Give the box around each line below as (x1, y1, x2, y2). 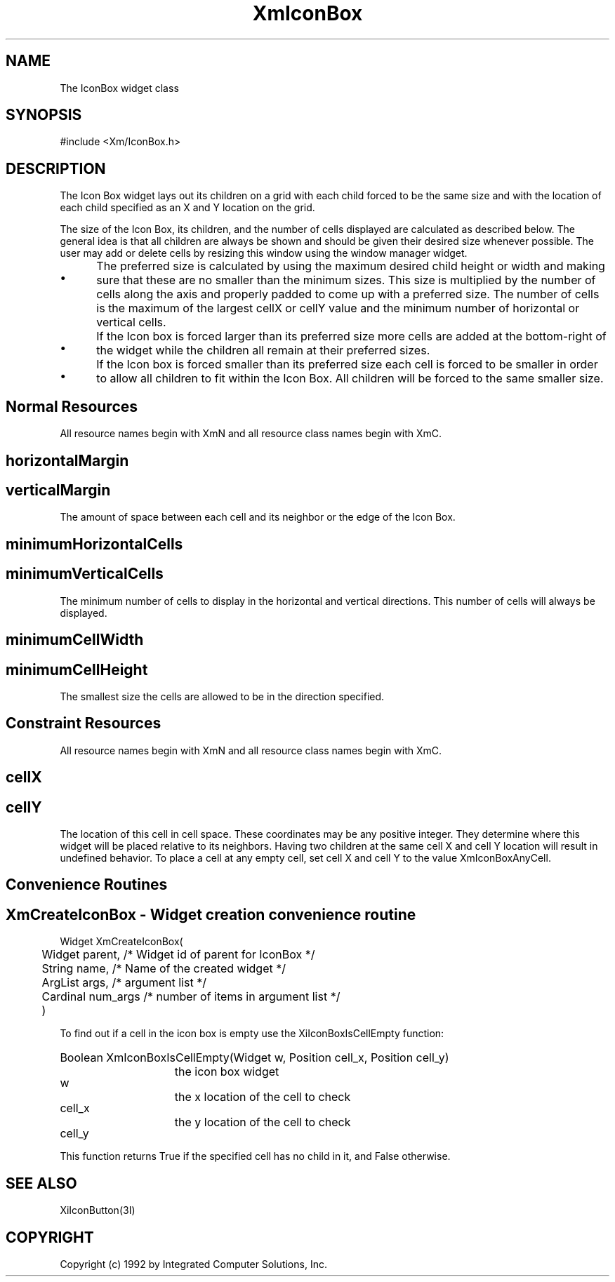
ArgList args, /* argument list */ (41, 975, 206, 990)
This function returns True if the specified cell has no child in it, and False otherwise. (60, 1150, 451, 1163)
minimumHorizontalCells (6, 535, 183, 553)
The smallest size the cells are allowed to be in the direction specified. (60, 690, 385, 702)
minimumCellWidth (6, 631, 144, 649)
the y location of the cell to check (174, 1115, 351, 1130)
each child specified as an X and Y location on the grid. (60, 201, 315, 214)
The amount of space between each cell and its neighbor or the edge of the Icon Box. (60, 511, 456, 523)
